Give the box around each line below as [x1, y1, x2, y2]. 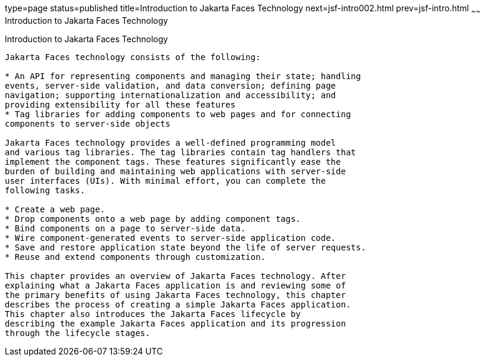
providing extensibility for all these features [5, 99, 236, 109]
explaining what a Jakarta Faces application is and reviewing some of [5, 280, 346, 290]
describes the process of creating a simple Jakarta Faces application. [5, 299, 351, 309]
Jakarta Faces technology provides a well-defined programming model [5, 137, 336, 147]
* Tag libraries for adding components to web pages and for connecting [5, 109, 351, 119]
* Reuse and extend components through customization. [5, 252, 266, 262]
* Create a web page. [5, 204, 105, 214]
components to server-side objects [5, 118, 171, 128]
